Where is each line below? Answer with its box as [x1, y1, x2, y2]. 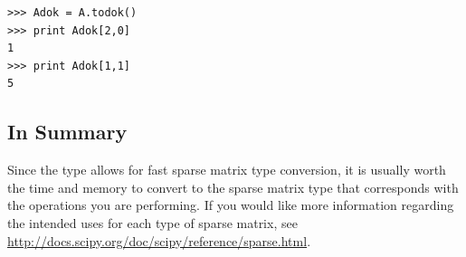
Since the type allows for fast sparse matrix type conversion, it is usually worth [7, 160, 446, 179]
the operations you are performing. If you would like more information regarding [7, 195, 454, 214]
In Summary [7, 118, 128, 146]
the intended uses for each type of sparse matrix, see [7, 213, 298, 232]
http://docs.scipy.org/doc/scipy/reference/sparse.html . [7, 231, 311, 250]
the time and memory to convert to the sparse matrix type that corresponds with [7, 177, 459, 196]
